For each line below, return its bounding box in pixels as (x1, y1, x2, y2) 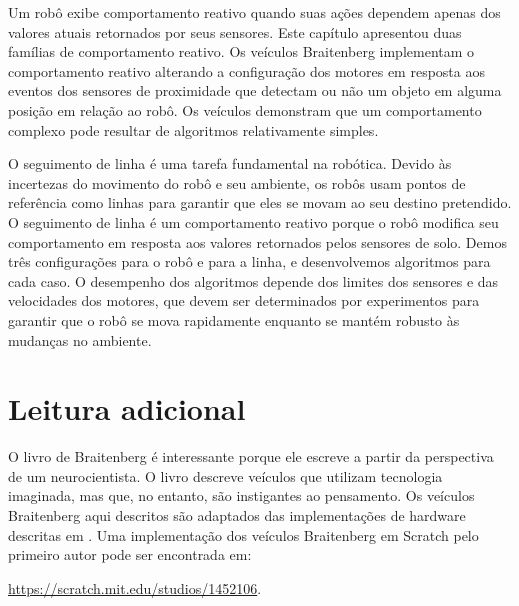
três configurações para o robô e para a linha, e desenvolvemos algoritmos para (8, 251, 491, 272)
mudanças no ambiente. (8, 329, 152, 350)
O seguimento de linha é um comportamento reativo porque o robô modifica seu (8, 211, 499, 232)
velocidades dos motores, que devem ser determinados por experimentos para (8, 290, 480, 311)
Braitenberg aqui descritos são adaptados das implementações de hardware (8, 505, 466, 525)
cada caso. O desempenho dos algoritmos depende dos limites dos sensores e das (8, 270, 499, 291)
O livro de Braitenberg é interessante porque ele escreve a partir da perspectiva (8, 446, 494, 467)
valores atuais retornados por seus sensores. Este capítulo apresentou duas (8, 21, 462, 42)
